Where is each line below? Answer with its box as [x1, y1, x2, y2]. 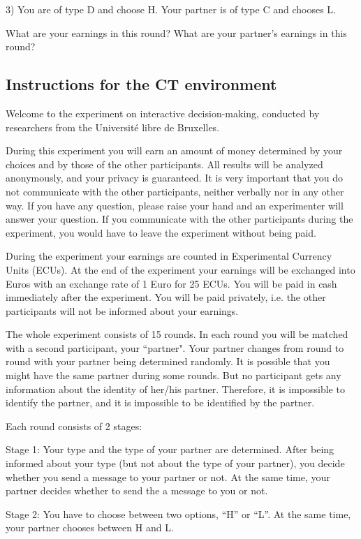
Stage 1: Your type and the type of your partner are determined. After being [6, 442, 334, 457]
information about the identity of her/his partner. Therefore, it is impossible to [6, 381, 345, 396]
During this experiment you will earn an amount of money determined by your [6, 143, 343, 158]
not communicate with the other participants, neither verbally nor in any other [6, 184, 344, 198]
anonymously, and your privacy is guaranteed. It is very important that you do [6, 170, 344, 185]
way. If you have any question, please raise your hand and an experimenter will [6, 198, 344, 212]
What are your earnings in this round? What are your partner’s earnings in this [6, 25, 347, 40]
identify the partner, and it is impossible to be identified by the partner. [6, 395, 315, 410]
